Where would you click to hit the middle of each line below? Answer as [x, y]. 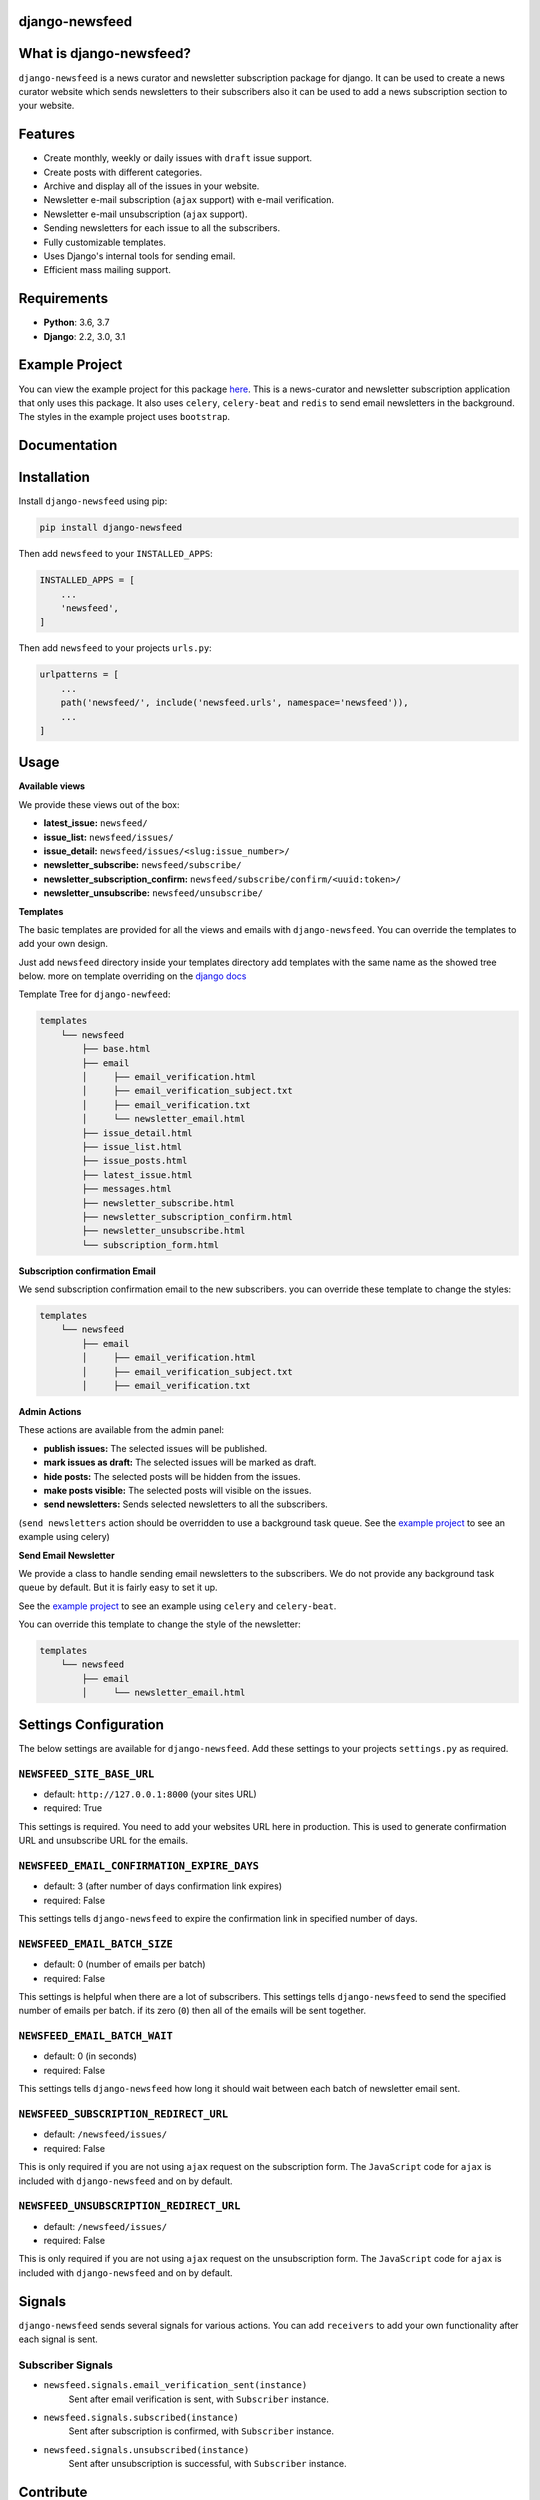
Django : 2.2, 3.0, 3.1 [84, 336]
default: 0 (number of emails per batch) [124, 1964]
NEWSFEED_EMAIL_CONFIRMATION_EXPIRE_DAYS [139, 1865]
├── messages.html [126, 1189]
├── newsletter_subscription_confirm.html [187, 1216]
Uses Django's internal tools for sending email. [139, 256]
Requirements [63, 298]
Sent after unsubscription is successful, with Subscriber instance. [207, 2464]
